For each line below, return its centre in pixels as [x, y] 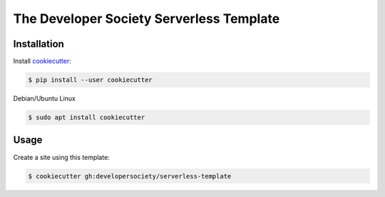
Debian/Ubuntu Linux [45, 98]
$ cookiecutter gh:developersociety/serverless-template [130, 176]
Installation [38, 44]
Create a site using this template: [61, 157]
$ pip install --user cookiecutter [90, 80]
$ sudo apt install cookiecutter [87, 117]
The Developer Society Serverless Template [147, 19]
